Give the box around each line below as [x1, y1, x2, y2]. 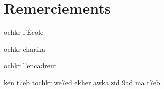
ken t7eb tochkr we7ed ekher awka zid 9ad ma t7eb [4, 77, 160, 87]
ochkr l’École [4, 27, 44, 37]
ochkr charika [4, 43, 45, 54]
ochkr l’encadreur [4, 60, 57, 71]
